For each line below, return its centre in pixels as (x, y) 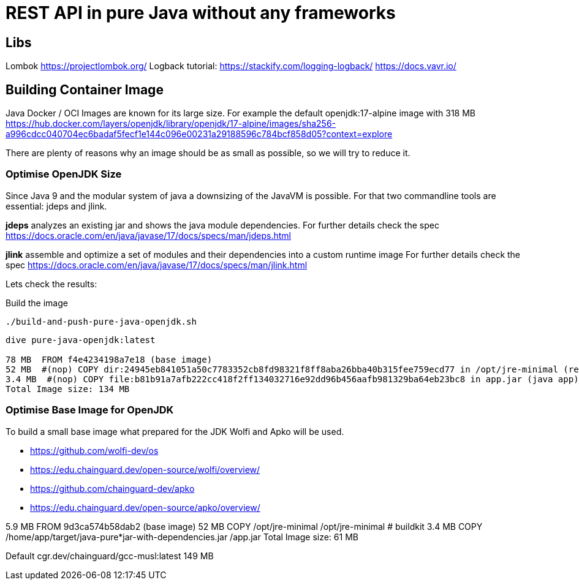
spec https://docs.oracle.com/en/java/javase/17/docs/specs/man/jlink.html (157, 265)
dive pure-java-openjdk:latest (81, 340)
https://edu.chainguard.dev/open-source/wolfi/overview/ (145, 469)
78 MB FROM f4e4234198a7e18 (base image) (109, 359)
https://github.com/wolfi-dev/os (94, 450)
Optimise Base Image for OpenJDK (90, 410)
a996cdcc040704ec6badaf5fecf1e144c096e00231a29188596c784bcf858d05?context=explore (199, 134)
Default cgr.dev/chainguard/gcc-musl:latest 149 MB (110, 556)
